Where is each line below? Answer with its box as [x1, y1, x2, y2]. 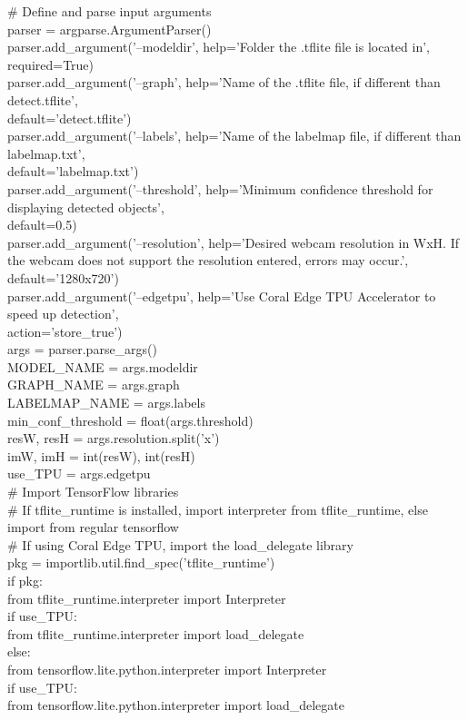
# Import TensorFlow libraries [7, 482, 179, 501]
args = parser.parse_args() [7, 340, 158, 359]
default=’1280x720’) [7, 268, 119, 287]
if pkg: [7, 571, 43, 589]
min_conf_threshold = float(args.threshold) [7, 410, 254, 429]
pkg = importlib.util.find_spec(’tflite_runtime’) [7, 553, 275, 572]
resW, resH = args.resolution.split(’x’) [7, 429, 220, 448]
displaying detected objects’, [7, 197, 164, 216]
